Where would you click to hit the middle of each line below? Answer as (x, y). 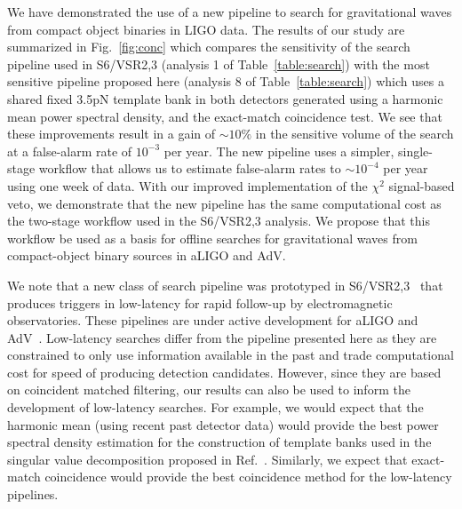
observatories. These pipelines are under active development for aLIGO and (213, 320)
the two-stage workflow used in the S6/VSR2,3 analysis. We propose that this (219, 221)
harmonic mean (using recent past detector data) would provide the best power (223, 424)
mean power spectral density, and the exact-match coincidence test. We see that (225, 116)
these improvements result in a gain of (112, 134)
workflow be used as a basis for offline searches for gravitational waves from (212, 238)
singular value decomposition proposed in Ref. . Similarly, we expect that (207, 459)
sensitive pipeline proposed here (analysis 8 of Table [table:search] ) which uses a (226, 81)
